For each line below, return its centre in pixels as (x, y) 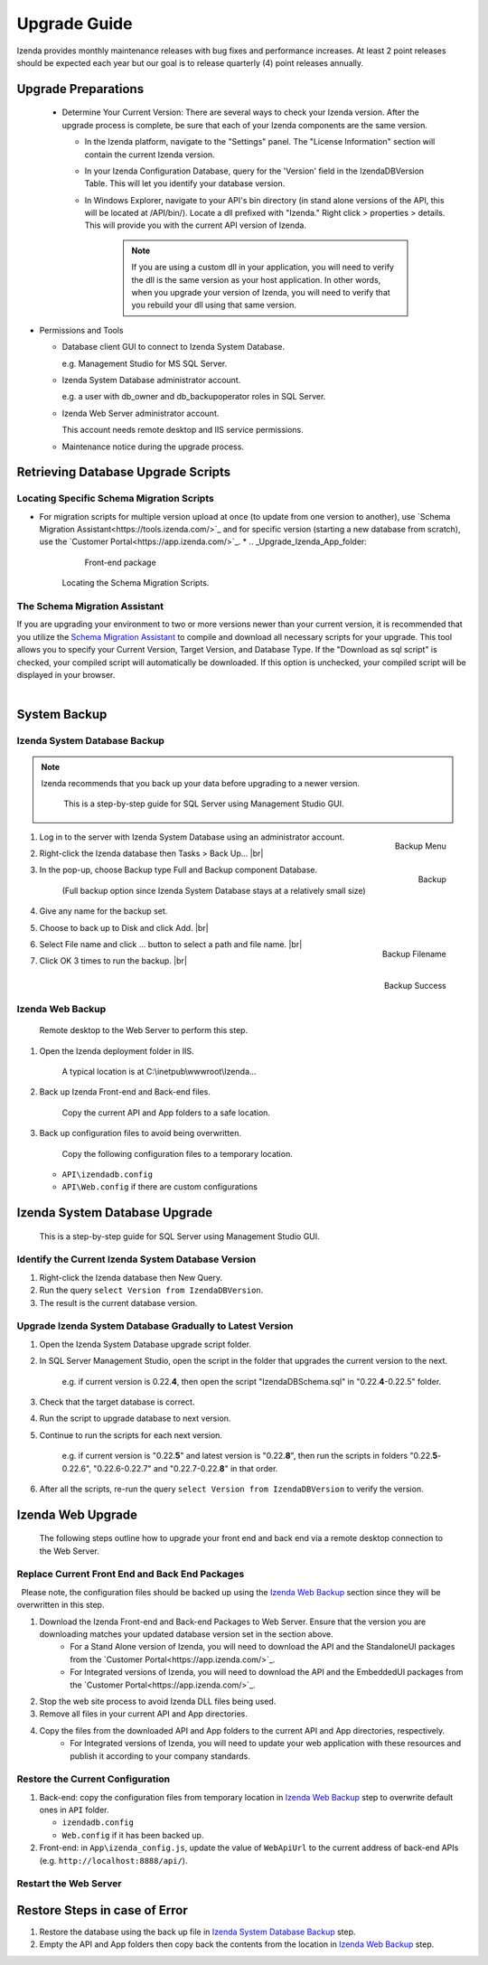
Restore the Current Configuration (94, 1779)
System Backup (62, 715)
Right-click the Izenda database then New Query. (131, 1277)
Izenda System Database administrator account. (151, 380)
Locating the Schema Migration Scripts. (136, 583)
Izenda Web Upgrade (77, 1514)
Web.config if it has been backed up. (133, 1835)
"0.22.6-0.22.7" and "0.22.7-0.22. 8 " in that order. (186, 1468)
